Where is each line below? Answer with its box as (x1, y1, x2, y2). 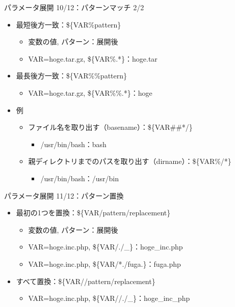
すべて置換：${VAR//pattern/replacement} (16, 275, 155, 286)
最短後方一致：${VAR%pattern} (16, 19, 121, 30)
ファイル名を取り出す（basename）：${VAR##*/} (28, 122, 193, 132)
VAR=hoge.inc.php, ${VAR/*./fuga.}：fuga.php (28, 258, 181, 269)
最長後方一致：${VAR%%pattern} (16, 70, 127, 81)
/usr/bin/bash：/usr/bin (40, 173, 119, 183)
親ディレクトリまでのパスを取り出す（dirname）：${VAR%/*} (28, 156, 231, 166)
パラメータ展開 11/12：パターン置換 (4, 190, 124, 201)
